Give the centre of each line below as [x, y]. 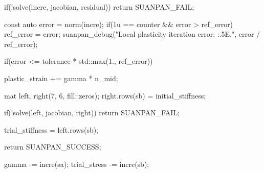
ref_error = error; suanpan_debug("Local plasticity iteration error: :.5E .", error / [132, 34]
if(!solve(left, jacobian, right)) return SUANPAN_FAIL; [92, 113]
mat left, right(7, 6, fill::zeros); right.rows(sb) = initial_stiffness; [105, 95]
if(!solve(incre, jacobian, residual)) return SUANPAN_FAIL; [99, 7]
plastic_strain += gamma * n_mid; [61, 78]
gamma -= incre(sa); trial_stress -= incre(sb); [77, 164]
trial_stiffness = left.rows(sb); [51, 129]
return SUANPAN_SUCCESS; [53, 147]
